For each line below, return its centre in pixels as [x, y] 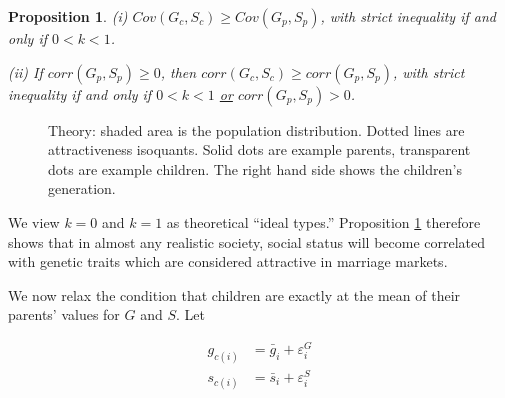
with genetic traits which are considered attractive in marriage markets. [228, 261]
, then [178, 71]
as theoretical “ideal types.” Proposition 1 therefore [323, 221]
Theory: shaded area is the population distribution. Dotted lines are [256, 129]
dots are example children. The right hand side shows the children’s [255, 168]
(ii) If [25, 71]
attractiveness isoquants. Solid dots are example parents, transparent [259, 149]
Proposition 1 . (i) [68, 16]
